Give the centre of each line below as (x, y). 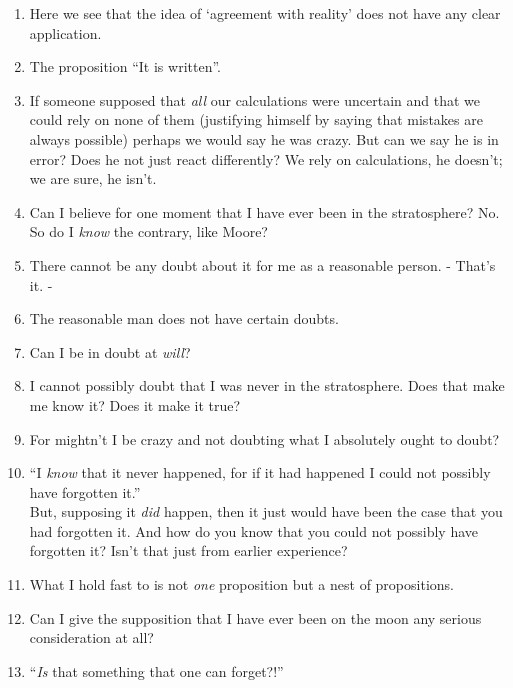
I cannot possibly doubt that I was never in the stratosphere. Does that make (267, 385)
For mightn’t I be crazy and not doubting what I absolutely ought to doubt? (264, 438)
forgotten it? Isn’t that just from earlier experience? (188, 550)
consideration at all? (91, 637)
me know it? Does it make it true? (135, 404)
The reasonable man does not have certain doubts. (184, 318)
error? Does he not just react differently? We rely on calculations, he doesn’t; (266, 158)
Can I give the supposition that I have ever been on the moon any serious (255, 617)
